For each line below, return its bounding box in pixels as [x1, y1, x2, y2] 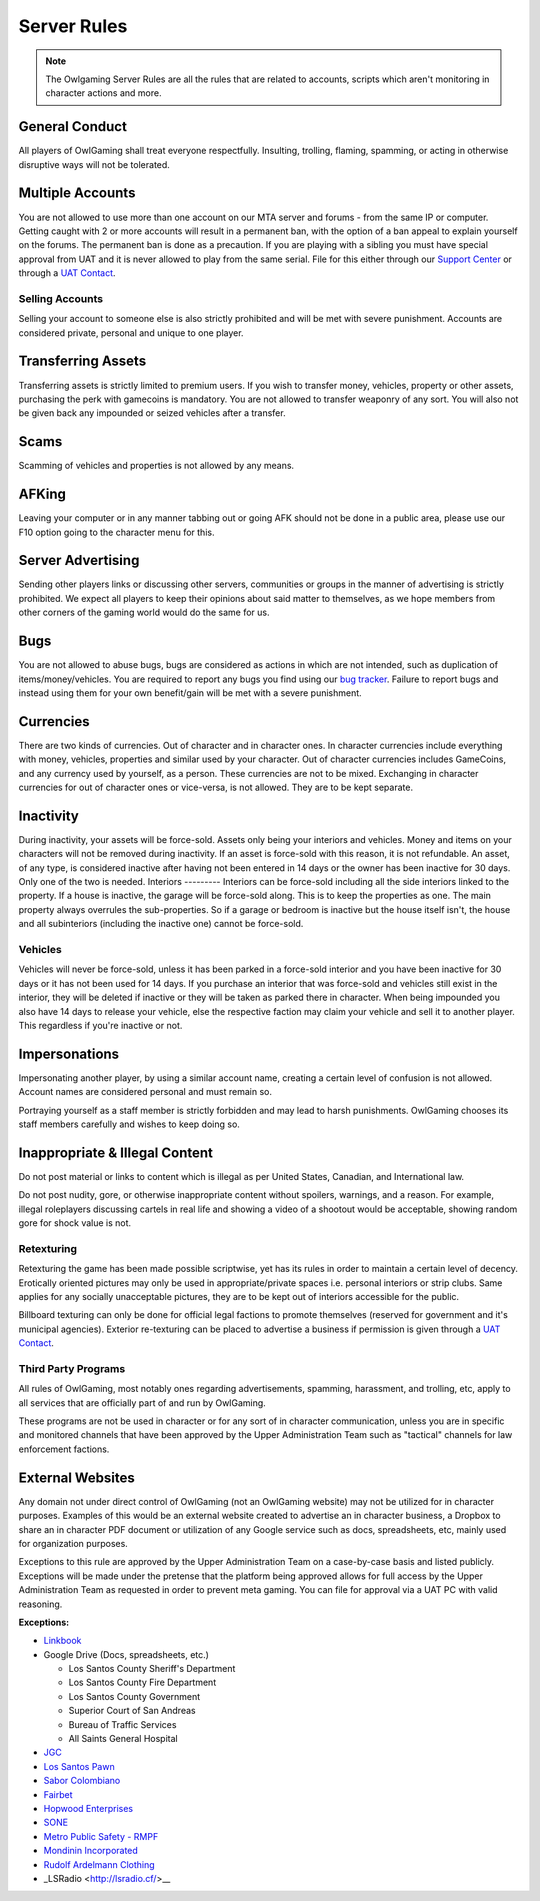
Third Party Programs [18, 1361, 126, 1375]
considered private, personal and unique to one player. [18, 326, 244, 339]
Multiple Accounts [18, 185, 136, 202]
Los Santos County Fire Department [68, 1676, 217, 1689]
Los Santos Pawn [43, 1760, 115, 1772]
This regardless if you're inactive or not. [18, 1019, 183, 1031]
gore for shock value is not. [18, 1217, 132, 1229]
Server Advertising [18, 552, 140, 569]
